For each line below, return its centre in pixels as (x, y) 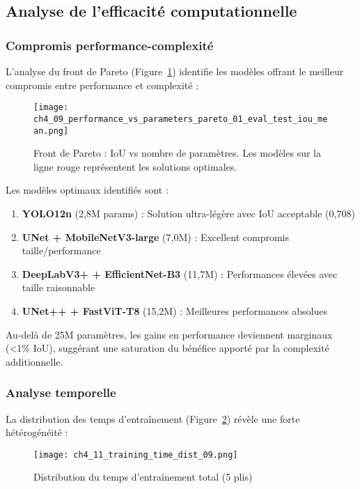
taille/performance (61, 250)
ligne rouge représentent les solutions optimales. (135, 166)
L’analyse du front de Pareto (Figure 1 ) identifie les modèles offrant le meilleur (175, 71)
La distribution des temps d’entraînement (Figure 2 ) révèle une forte (153, 418)
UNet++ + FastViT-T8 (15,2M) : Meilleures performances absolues (174, 310)
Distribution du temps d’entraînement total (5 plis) (143, 477)
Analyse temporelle (61, 393)
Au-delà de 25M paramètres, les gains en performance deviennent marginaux (169, 334)
